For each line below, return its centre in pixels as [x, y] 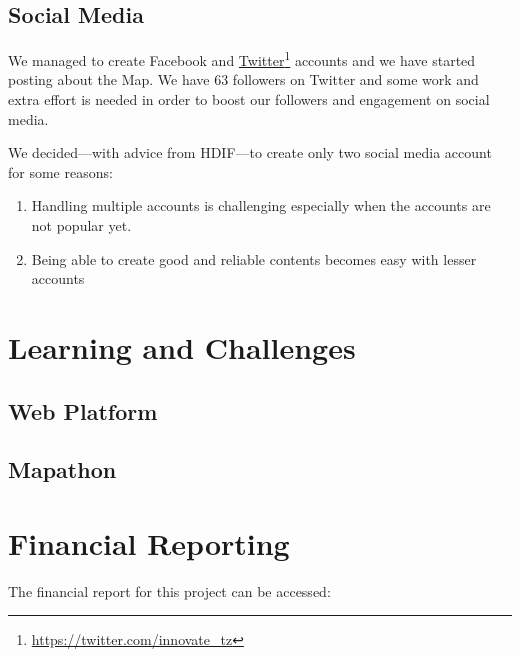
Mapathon [62, 469]
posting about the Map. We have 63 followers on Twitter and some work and [243, 79]
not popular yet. [81, 225]
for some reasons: [60, 171]
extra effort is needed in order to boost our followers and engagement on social [249, 99]
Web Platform [83, 410]
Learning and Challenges [182, 346]
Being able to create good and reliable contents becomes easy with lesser [254, 258]
